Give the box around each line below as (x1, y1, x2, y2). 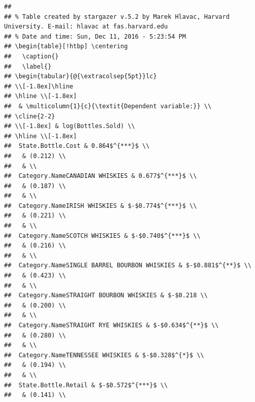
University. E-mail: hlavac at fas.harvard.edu (4, 23, 168, 30)
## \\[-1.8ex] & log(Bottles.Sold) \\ (4, 122, 135, 130)
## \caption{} (4, 52, 59, 60)
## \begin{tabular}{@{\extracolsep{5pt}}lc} (4, 73, 157, 80)
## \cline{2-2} (4, 112, 55, 120)
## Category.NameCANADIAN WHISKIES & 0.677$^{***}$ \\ (4, 172, 197, 180)
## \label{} (4, 63, 52, 70)
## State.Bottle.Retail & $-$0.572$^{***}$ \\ (4, 381, 168, 389)
